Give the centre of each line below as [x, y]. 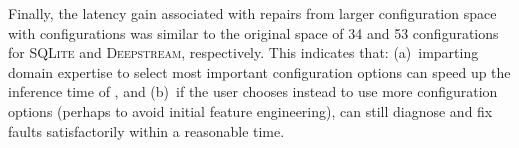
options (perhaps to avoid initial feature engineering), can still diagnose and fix [250, 110]
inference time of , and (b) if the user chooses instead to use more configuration [253, 91]
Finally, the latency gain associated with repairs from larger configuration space [252, 13]
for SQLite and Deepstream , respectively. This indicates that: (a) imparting [243, 52]
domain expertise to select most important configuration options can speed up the [259, 71]
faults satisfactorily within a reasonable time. [146, 130]
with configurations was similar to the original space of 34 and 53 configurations [253, 32]
